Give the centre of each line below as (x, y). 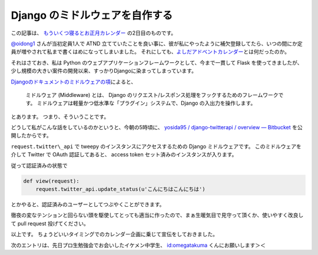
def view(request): (51, 181)
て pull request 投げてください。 (50, 223)
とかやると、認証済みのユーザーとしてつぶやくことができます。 (88, 204)
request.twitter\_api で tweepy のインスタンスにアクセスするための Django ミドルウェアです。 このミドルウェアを (156, 146)
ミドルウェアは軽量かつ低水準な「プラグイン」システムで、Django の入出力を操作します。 (146, 103)
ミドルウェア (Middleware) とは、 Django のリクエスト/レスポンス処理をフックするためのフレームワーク (152, 95)
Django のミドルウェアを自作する (92, 15)
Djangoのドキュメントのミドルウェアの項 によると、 (74, 82)
